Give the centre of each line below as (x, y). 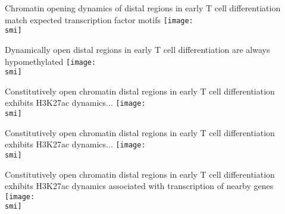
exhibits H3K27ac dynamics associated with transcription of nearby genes (139, 186)
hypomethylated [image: (51, 61)
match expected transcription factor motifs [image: (99, 19)
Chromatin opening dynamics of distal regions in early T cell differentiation (143, 8)
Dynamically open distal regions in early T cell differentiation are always (137, 49)
